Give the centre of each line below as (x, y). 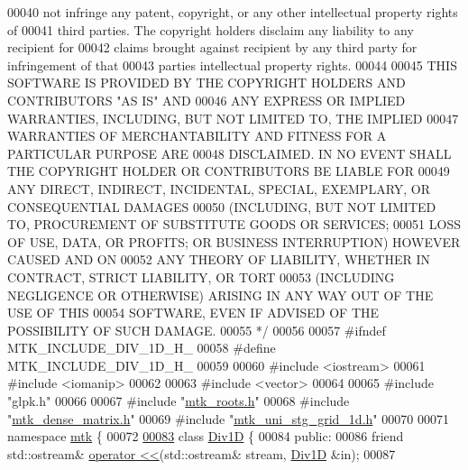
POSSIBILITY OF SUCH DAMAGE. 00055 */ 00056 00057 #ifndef (197, 330)
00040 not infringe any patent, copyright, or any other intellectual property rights (233, 12)
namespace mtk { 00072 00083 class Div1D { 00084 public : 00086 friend (206, 436)
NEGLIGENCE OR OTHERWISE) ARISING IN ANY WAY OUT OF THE (220, 295)
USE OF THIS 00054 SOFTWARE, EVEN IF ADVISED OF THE (193, 313)
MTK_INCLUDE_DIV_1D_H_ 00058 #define (142, 348)
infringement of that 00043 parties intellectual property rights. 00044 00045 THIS (232, 65)
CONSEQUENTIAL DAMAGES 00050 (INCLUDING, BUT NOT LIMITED (222, 206)
